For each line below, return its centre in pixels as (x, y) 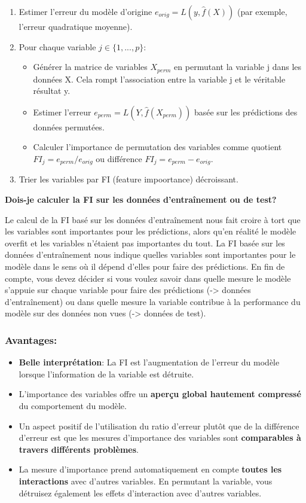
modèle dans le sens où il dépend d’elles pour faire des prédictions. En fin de (145, 266)
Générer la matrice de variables (90, 67)
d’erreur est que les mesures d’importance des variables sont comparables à (160, 438)
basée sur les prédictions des (246, 112)
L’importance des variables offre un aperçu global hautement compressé (160, 394)
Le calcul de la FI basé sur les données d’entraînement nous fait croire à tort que (153, 219)
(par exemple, (262, 11)
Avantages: (31, 339)
